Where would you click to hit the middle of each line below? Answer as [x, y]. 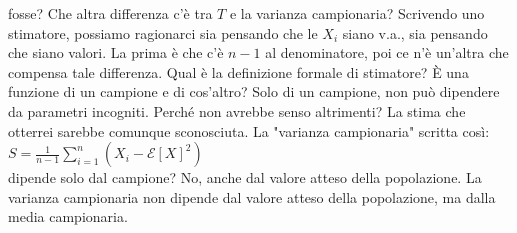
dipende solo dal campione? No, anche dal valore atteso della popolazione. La [245, 177]
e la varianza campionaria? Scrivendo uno [357, 13]
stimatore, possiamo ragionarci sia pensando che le [163, 32]
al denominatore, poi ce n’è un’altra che [387, 52]
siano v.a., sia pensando [415, 32]
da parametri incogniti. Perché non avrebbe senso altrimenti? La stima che [237, 110]
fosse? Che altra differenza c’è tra [110, 13]
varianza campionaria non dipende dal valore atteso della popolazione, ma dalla [252, 196]
